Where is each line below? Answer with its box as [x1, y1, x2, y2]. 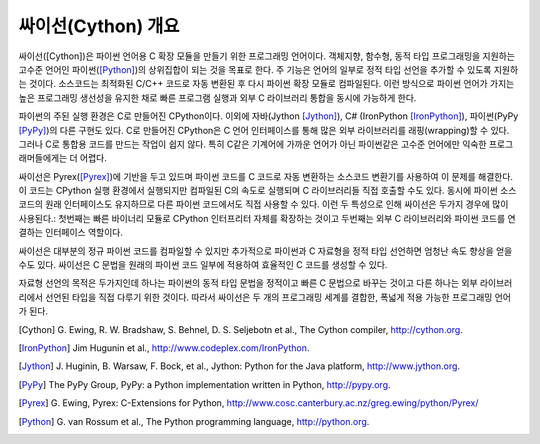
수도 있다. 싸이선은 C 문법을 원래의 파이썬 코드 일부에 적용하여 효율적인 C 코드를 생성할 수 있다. [18, 259, 388, 271]
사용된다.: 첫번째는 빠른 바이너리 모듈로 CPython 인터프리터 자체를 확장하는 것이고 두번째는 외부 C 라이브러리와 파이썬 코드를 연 [18, 212, 516, 224]
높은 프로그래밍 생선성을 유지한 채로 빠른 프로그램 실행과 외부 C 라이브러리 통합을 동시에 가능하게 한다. [18, 91, 417, 104]
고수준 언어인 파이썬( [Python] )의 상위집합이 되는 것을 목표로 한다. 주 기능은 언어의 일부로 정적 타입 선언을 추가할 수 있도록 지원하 [18, 63, 519, 75]
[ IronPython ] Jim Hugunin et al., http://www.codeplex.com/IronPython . [18, 341, 310, 354]
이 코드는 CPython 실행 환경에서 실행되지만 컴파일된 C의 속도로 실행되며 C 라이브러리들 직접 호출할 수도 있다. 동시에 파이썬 [18, 185, 499, 197]
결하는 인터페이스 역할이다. [18, 226, 124, 239]
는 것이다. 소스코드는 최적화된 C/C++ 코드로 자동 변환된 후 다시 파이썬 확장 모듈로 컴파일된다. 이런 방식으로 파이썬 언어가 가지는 [18, 78, 515, 90]
